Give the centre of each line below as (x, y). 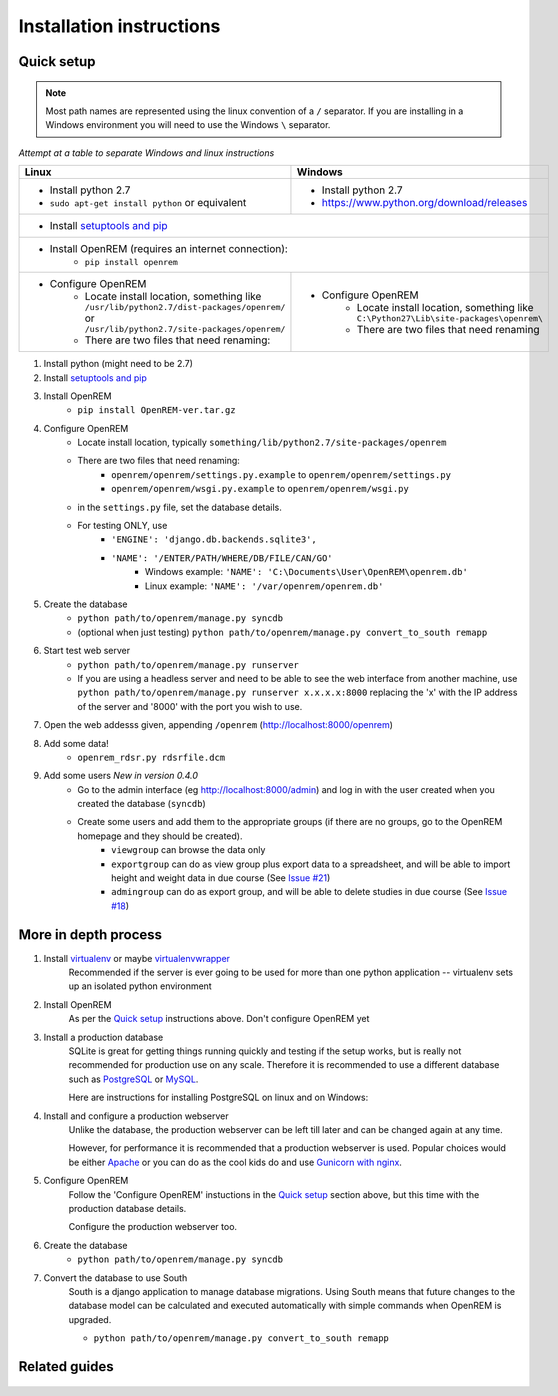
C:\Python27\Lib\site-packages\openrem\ (450, 318)
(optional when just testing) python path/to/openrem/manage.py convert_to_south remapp (282, 632)
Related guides (66, 1366)
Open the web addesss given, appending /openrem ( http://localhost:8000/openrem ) (218, 725)
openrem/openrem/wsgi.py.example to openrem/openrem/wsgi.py (260, 489)
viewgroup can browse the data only (188, 850)
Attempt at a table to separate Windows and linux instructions (146, 152)
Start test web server (86, 651)
